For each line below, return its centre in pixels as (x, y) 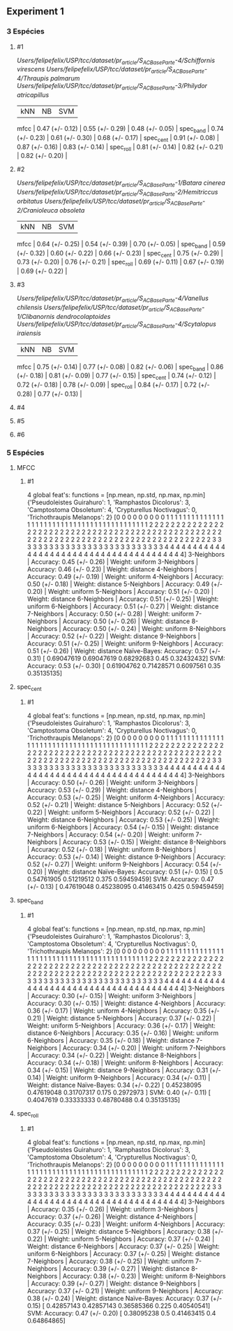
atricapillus (33, 95)
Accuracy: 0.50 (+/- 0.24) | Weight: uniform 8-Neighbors (144, 629)
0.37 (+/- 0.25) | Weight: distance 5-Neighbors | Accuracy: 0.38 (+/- (125, 1231)
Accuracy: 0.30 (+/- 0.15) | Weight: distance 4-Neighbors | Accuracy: (126, 1003)
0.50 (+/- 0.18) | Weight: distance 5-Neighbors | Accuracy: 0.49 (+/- (125, 584)
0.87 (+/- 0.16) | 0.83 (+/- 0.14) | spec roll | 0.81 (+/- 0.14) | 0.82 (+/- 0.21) (120, 148)
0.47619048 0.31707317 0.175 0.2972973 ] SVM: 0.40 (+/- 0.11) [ (119, 1092)
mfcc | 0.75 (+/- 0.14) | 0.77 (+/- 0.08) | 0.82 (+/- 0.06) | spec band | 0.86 (120, 368)
